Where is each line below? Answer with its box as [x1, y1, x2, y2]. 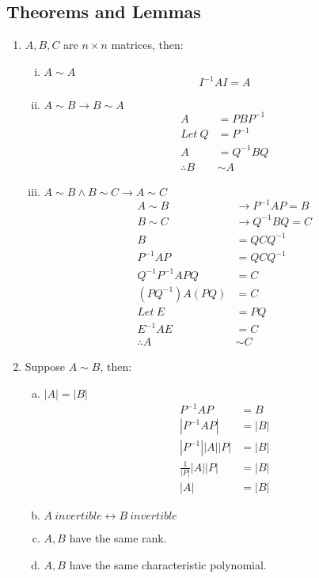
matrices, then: [111, 36, 184, 53]
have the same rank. [69, 530, 167, 546]
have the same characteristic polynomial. [69, 556, 267, 572]
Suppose [25, 358, 66, 375]
